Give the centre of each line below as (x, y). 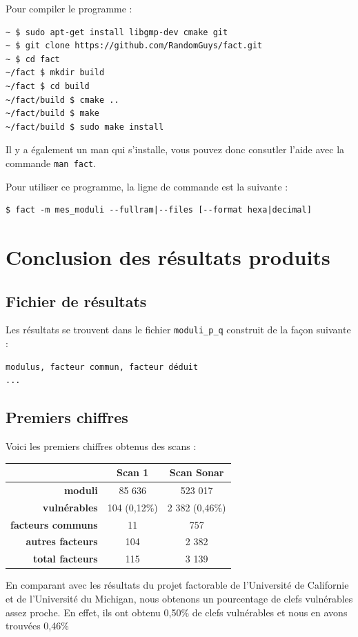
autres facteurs (62, 541)
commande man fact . (51, 163)
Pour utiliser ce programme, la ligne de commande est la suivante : (147, 186)
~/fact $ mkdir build (55, 73)
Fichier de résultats (76, 301)
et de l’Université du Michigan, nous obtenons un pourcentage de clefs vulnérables (179, 598)
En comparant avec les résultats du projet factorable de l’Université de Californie (177, 585)
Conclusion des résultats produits (168, 256)
